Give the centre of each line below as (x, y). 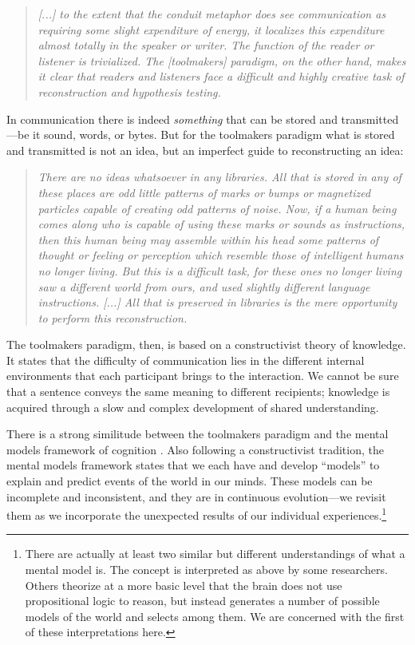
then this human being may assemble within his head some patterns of (208, 239)
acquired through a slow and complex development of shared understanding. (193, 407)
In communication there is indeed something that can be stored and (172, 119)
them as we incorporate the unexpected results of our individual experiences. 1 (197, 514)
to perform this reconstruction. (113, 317)
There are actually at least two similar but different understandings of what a (215, 554)
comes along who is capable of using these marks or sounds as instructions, (221, 224)
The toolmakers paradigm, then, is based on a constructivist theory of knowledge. (206, 344)
